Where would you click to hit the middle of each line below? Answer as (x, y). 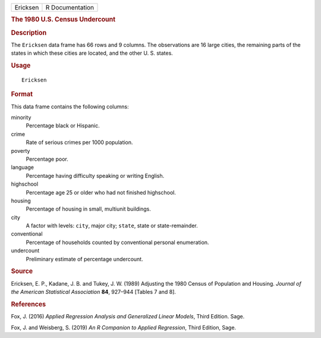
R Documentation (70, 7)
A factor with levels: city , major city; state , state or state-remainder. (112, 226)
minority (21, 118)
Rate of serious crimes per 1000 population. (79, 142)
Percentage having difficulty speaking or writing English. (95, 176)
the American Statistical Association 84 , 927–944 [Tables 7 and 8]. (94, 292)
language (22, 167)
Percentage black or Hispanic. (63, 126)
